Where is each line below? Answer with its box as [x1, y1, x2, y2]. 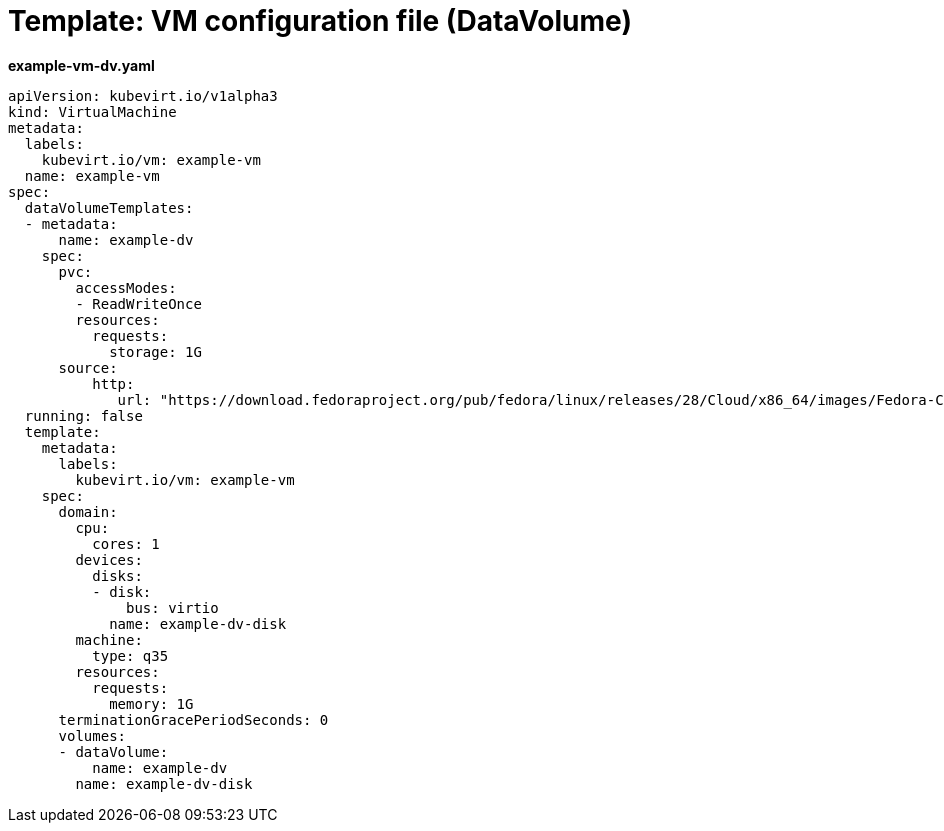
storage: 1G [109, 343, 202, 360]
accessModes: [75, 279, 177, 296]
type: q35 [92, 647, 169, 664]
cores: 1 [92, 535, 160, 552]
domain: [58, 503, 118, 520]
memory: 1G [109, 695, 194, 712]
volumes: [58, 727, 127, 744]
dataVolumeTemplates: [24, 199, 194, 216]
